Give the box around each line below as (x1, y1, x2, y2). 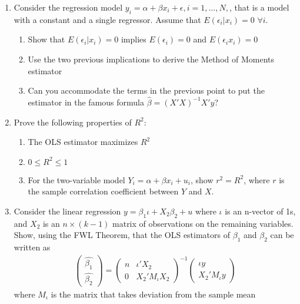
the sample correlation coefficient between (28, 185, 179, 197)
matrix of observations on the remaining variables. (112, 217, 294, 229)
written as (14, 241, 51, 253)
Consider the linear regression (14, 204, 121, 217)
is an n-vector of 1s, (225, 204, 296, 217)
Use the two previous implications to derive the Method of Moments (28, 52, 275, 65)
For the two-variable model (28, 173, 125, 186)
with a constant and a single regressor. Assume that (14, 13, 201, 25)
